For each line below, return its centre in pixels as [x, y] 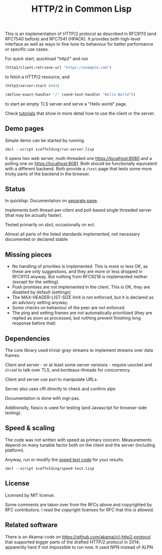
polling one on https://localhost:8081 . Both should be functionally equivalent [81, 163]
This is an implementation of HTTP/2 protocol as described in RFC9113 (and [81, 34]
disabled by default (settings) [41, 292]
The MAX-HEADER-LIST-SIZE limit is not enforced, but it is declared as [83, 297]
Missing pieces [28, 255]
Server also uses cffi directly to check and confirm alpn [60, 389]
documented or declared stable [36, 239]
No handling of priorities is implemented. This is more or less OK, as [80, 267]
